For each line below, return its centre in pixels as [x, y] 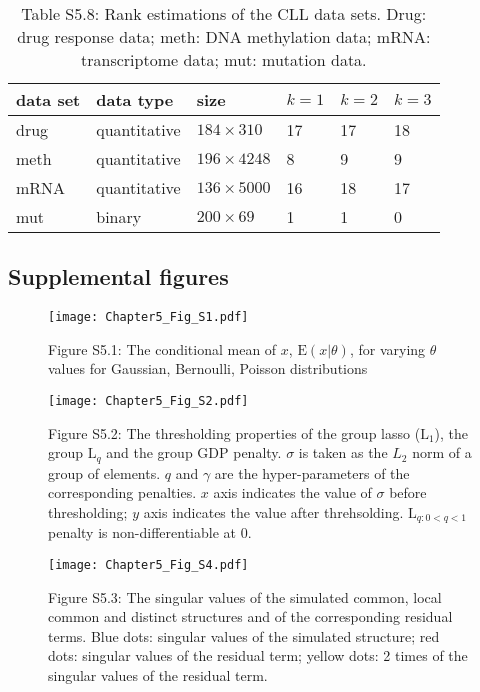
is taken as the [343, 452]
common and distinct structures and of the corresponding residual [250, 616]
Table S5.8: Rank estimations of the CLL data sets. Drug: [224, 13]
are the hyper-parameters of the [312, 472]
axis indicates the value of [292, 492]
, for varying [387, 348]
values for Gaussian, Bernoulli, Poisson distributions [208, 368]
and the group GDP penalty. [194, 452]
